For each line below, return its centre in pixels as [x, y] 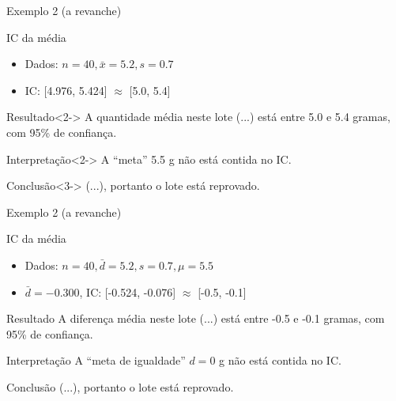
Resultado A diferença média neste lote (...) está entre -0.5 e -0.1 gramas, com [196, 318]
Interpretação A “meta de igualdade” [96, 360]
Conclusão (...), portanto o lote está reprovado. [120, 386]
